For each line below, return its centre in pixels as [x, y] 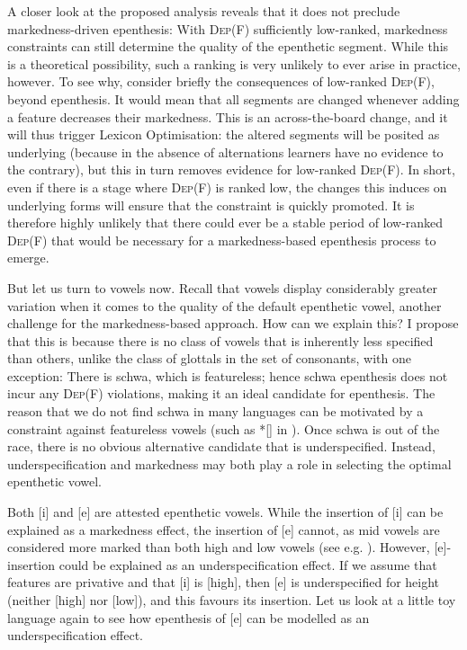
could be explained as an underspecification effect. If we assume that [248, 564]
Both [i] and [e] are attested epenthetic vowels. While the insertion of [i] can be [225, 512]
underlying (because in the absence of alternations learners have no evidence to [225, 151]
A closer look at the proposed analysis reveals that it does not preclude [204, 11]
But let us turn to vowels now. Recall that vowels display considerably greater [223, 287]
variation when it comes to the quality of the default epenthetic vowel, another [225, 305]
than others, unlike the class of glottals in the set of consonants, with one [209, 358]
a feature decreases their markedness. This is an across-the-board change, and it [228, 116]
